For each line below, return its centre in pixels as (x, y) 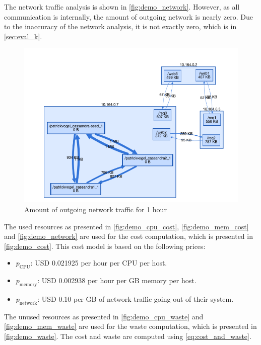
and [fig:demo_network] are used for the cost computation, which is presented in (128, 236)
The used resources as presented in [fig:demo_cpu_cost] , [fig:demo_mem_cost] (126, 226)
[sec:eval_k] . (23, 36)
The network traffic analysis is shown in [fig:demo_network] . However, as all (122, 7)
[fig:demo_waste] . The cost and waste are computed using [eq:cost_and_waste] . (128, 336)
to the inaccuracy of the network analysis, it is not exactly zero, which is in (120, 26)
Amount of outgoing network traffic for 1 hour (95, 209)
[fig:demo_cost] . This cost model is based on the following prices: (105, 246)
